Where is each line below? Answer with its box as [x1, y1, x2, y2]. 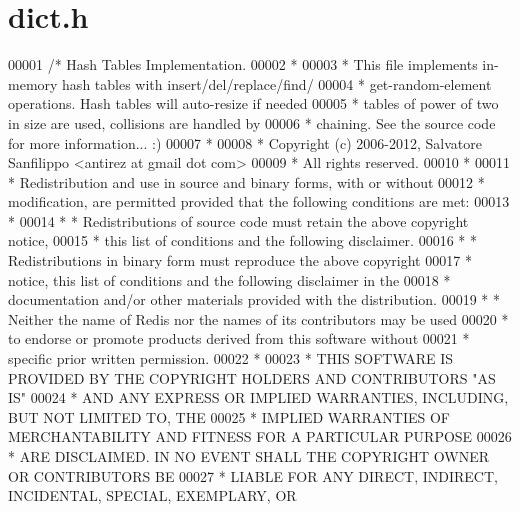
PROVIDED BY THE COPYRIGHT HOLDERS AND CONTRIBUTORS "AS [8, 367, 496, 388]
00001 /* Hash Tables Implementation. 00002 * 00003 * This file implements [8, 54, 478, 75]
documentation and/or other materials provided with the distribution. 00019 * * [8, 289, 500, 310]
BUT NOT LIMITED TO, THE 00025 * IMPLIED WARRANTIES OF [8, 406, 450, 427]
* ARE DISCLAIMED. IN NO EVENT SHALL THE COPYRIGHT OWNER [8, 446, 489, 466]
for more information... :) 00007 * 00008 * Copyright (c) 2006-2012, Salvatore [8, 132, 482, 153]
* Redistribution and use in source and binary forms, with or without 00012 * [8, 171, 485, 192]
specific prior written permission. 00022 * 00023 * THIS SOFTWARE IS [8, 348, 454, 369]
